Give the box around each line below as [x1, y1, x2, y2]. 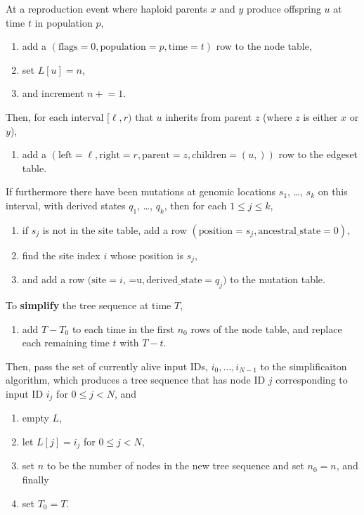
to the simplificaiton [260, 358, 347, 373]
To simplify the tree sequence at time [6, 297, 171, 312]
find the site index [22, 247, 100, 262]
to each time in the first [72, 321, 175, 336]
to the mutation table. [230, 272, 325, 287]
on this [318, 184, 348, 199]
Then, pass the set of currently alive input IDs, [6, 358, 208, 373]
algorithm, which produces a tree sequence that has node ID [6, 372, 266, 387]
